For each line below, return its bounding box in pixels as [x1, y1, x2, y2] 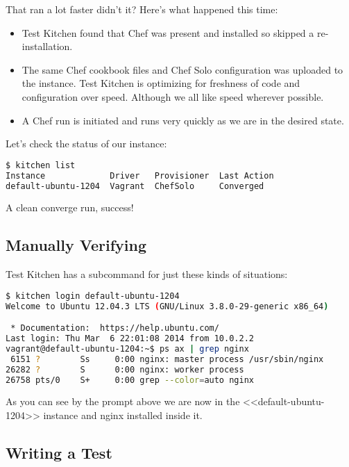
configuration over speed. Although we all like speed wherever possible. [22, 89, 324, 104]
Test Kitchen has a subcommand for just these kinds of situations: [6, 267, 288, 281]
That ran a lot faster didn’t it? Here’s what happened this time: [6, 2, 278, 16]
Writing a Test [6, 442, 112, 463]
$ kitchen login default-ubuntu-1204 [6, 290, 180, 301]
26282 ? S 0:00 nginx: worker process [6, 364, 244, 375]
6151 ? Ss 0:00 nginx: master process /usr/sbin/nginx [10, 354, 324, 364]
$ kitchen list [6, 160, 76, 170]
